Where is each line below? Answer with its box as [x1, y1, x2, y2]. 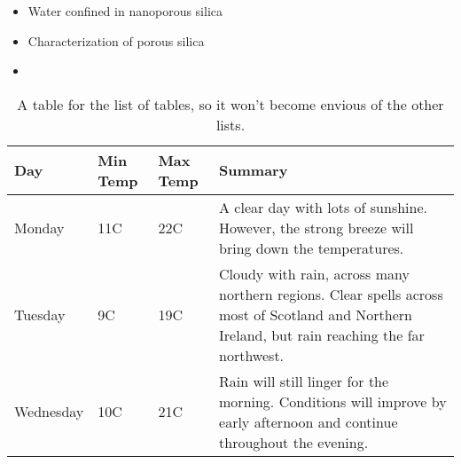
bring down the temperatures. [219, 237, 404, 258]
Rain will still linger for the [219, 370, 389, 391]
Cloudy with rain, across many [219, 263, 410, 284]
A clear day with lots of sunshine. [219, 196, 428, 217]
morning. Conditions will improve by [219, 390, 447, 412]
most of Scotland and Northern [219, 303, 413, 325]
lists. [215, 114, 246, 135]
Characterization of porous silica [27, 31, 205, 50]
